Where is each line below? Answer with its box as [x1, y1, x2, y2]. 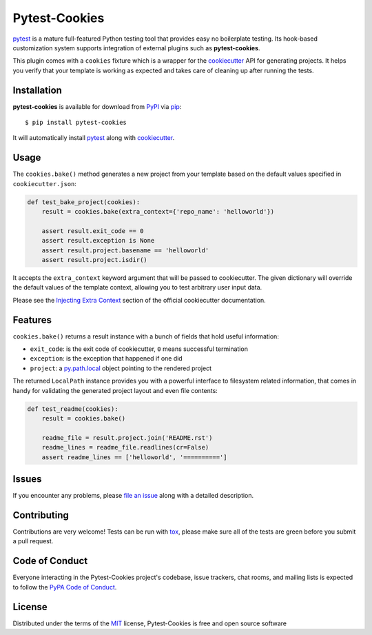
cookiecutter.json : [12, 179, 77, 188]
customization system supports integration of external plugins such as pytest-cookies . [12, 43, 260, 52]
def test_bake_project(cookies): [27, 198, 141, 206]
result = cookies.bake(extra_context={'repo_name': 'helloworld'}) [41, 208, 275, 216]
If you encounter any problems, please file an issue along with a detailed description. [12, 492, 254, 500]
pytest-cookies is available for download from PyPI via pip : [12, 102, 182, 110]
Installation [12, 84, 62, 96]
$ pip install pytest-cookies [25, 119, 127, 127]
